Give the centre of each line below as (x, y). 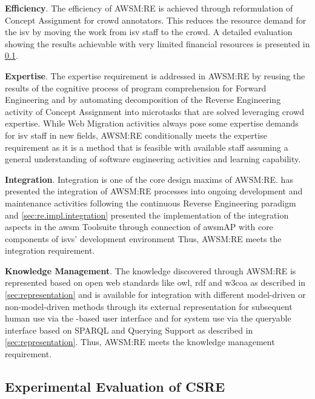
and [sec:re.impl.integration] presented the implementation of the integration (147, 215)
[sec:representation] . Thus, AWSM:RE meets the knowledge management (140, 342)
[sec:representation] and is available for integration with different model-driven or (155, 295)
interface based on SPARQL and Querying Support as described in (129, 330)
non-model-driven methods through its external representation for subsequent (149, 306)
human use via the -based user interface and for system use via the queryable (148, 318)
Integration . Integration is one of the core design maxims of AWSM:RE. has (149, 179)
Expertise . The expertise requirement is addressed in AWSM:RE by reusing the (155, 75)
